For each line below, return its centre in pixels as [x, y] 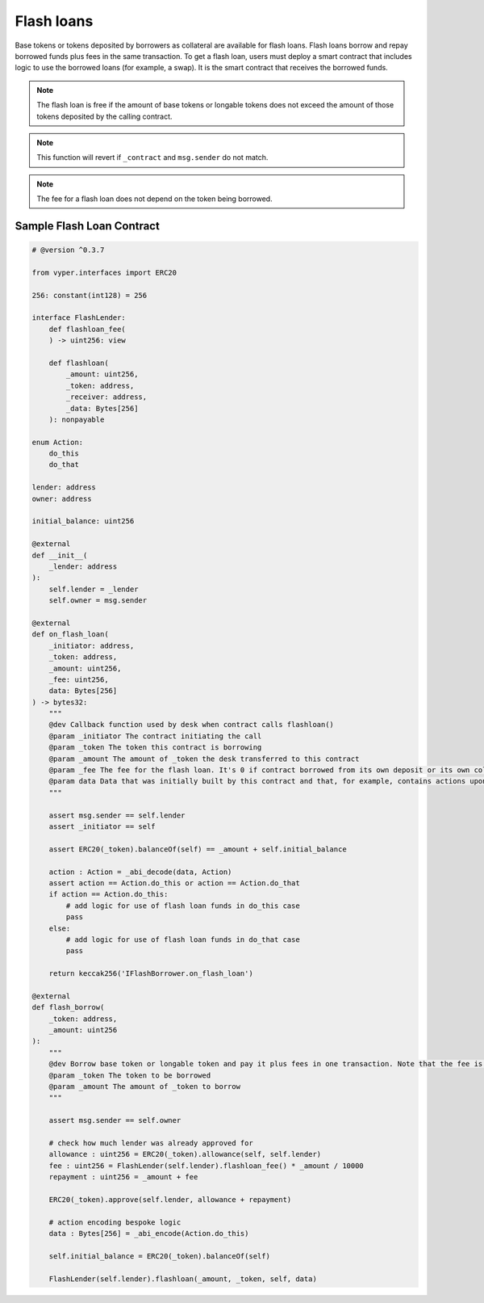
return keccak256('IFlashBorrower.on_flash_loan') [151, 974]
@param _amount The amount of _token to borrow [145, 1086]
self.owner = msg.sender [98, 601]
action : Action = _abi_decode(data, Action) [140, 872]
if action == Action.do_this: [108, 894]
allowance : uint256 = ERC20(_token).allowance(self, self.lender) [185, 1154]
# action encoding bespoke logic [115, 1222]
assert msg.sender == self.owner [115, 1120]
